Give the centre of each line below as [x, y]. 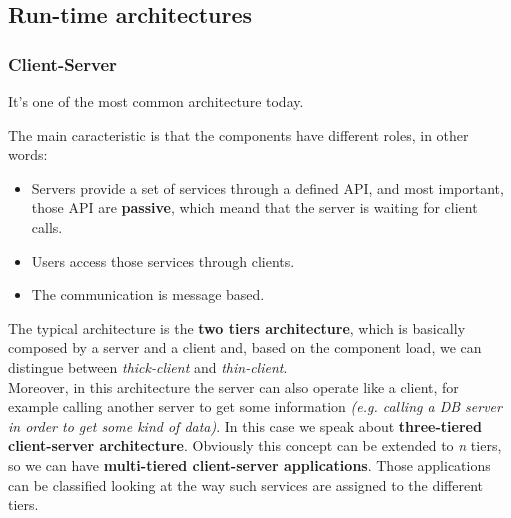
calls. [47, 226]
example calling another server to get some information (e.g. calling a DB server [255, 406]
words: [28, 154]
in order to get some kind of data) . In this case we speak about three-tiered [245, 425]
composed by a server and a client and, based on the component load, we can [245, 347]
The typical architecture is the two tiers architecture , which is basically [237, 327]
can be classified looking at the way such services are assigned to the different [246, 484]
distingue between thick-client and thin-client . [148, 366]
